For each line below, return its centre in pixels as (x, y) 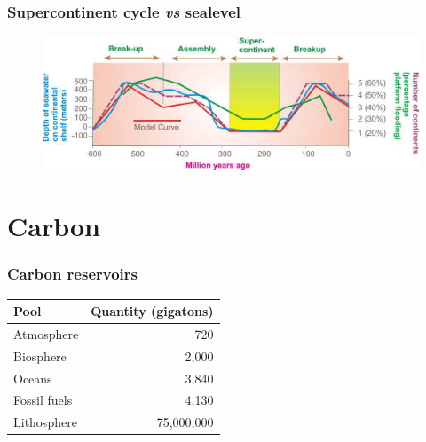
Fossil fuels (43, 400)
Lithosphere (45, 422)
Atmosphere (46, 333)
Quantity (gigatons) (152, 311)
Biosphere (40, 355)
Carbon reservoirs (72, 274)
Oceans (33, 378)
